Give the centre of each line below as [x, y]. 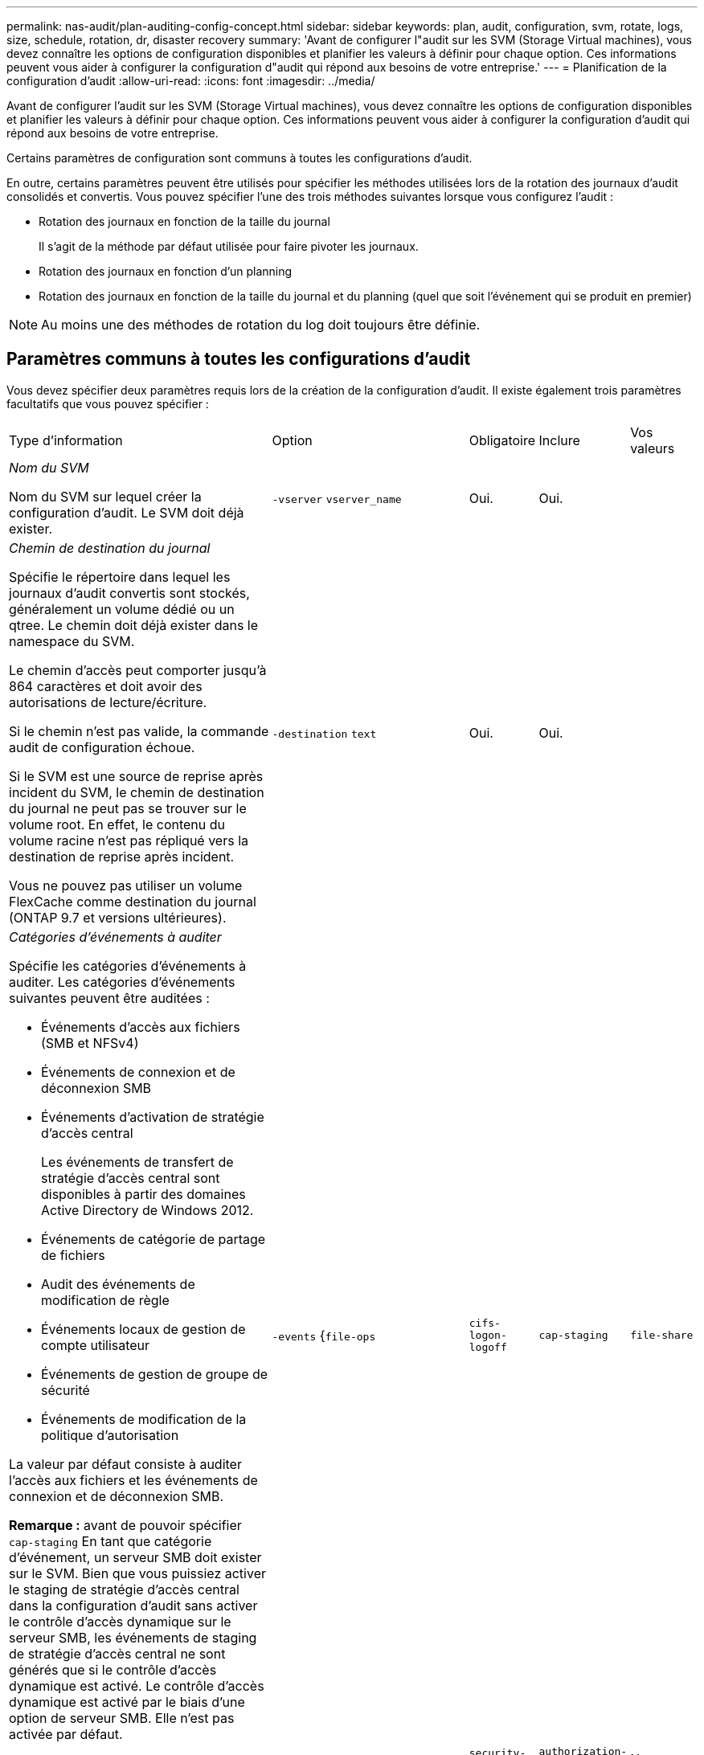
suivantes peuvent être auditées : [109, 998]
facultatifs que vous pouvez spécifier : [108, 403]
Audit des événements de [118, 1284]
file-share [662, 1336]
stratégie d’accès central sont [131, 1178]
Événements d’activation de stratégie [153, 1117]
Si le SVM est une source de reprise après [136, 776]
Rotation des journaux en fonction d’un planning [166, 271]
